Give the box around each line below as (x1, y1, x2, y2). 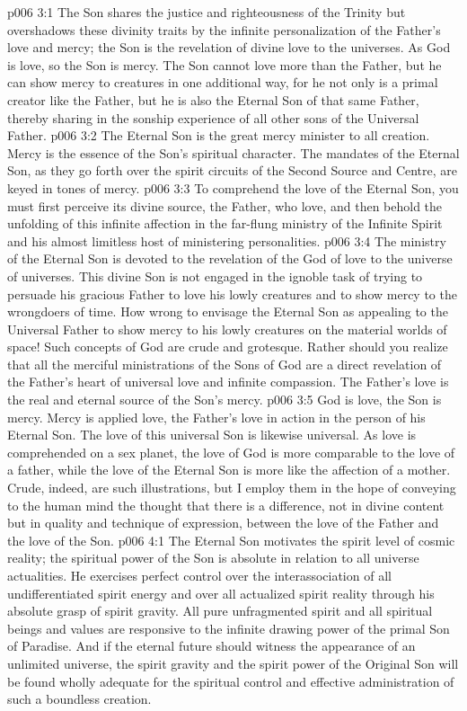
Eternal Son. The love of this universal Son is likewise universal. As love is (7, 425, 417, 444)
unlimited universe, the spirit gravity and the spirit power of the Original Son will (7, 653, 459, 672)
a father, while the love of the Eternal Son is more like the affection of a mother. (7, 460, 451, 479)
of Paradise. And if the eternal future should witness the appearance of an (7, 636, 416, 655)
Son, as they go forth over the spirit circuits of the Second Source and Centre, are (7, 161, 458, 180)
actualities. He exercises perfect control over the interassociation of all (7, 566, 392, 584)
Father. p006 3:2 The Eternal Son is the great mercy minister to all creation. (7, 126, 430, 145)
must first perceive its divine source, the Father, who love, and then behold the (7, 196, 443, 215)
